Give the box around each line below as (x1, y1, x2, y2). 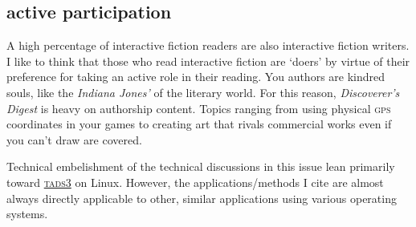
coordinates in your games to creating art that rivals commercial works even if (6, 116, 392, 132)
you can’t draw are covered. (6, 131, 142, 148)
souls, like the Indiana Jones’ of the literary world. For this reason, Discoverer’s (6, 83, 400, 100)
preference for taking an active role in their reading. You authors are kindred (6, 68, 385, 85)
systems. (6, 205, 48, 222)
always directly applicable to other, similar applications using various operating (6, 189, 397, 206)
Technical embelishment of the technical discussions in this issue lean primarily (6, 158, 395, 175)
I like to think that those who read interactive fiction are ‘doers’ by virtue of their (6, 52, 410, 69)
